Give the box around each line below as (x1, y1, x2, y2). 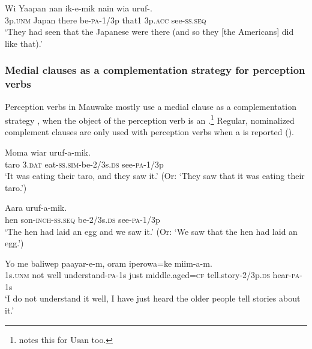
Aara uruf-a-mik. (5, 201, 67, 214)
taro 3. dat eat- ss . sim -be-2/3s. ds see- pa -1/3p (5, 157, 164, 170)
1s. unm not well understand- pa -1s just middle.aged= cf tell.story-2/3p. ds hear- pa (5, 269, 300, 281)
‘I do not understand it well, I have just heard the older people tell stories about (5, 292, 301, 305)
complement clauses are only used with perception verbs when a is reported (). (5, 126, 294, 138)
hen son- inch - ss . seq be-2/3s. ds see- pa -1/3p (5, 213, 160, 225)
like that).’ (5, 37, 43, 49)
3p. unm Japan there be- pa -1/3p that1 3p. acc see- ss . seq (5, 13, 206, 26)
